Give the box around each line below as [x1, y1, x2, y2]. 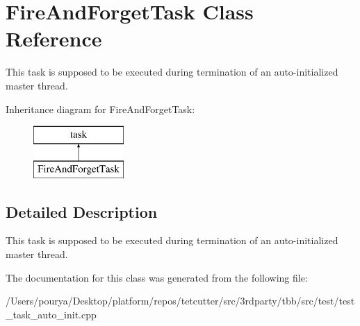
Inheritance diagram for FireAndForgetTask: [6, 101, 195, 116]
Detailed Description [6, 200, 158, 222]
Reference [6, 24, 102, 53]
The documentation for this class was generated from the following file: [6, 270, 308, 284]
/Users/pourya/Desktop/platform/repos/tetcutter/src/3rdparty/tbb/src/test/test [6, 293, 355, 308]
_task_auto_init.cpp [6, 307, 97, 321]
